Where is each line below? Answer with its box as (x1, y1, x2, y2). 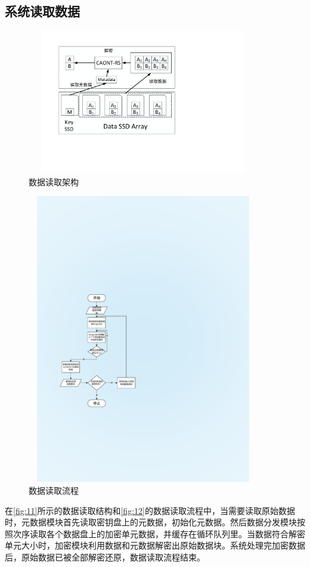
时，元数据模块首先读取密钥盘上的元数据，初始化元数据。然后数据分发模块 (5, 516, 297, 528)
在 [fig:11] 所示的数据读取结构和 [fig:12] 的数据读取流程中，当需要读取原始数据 (5, 504, 295, 516)
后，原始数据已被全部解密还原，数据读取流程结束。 (5, 550, 205, 563)
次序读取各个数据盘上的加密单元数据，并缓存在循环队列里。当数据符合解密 (13, 527, 305, 540)
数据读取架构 (29, 175, 79, 188)
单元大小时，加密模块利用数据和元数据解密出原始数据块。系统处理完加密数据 (5, 539, 305, 552)
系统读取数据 (5, 2, 80, 20)
